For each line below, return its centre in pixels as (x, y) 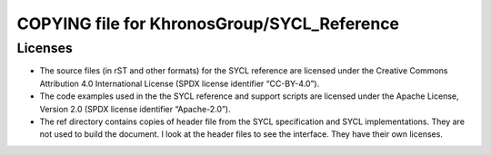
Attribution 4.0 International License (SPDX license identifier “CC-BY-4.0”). (180, 83)
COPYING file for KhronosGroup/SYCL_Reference (208, 24)
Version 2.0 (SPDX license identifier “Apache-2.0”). (135, 109)
